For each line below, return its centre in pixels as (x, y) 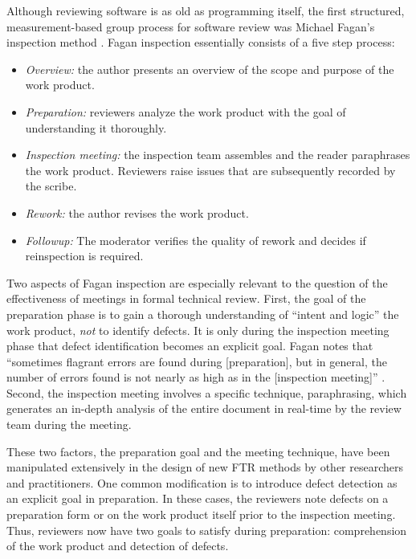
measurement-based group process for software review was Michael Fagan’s (191, 26)
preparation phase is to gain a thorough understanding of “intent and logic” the (203, 314)
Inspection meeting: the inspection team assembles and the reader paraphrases (218, 155)
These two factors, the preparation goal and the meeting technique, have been (198, 451)
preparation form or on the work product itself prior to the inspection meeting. (201, 514)
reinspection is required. (84, 256)
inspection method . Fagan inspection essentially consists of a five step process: (201, 42)
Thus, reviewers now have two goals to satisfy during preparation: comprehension (207, 530)
